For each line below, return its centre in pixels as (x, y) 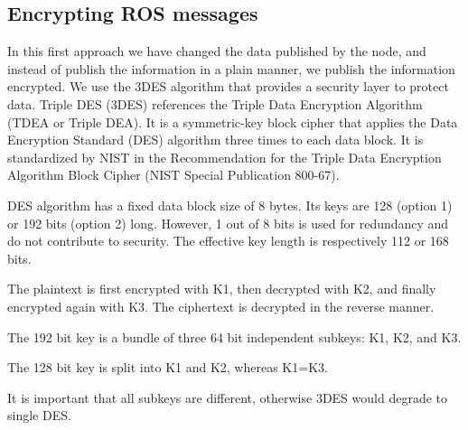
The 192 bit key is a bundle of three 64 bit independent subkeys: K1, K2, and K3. (234, 337)
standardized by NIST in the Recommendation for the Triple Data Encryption (225, 157)
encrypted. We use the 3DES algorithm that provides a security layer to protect (228, 86)
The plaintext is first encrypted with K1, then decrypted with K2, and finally (222, 289)
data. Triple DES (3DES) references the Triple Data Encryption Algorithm (215, 103)
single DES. (39, 415)
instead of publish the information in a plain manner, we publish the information (231, 68)
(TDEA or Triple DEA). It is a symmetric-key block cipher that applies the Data (233, 122)
